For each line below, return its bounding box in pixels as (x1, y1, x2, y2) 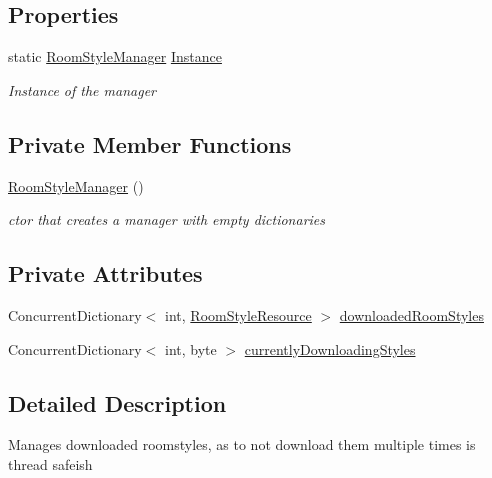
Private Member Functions (8, 128, 292, 159)
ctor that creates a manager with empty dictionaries (8, 209, 326, 230)
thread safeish (8, 453, 93, 474)
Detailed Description (8, 387, 227, 418)
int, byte (165, 338, 217, 359)
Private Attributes (8, 258, 203, 289)
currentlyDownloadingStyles (244, 338, 416, 359)
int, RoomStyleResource (165, 304, 312, 325)
